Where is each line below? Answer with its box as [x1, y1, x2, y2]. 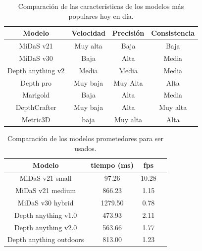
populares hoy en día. [68, 10, 134, 21]
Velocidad [71, 28, 105, 38]
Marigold [22, 90, 50, 100]
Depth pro [20, 77, 52, 88]
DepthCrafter [15, 102, 56, 112]
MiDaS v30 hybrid [17, 197, 74, 207]
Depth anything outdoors [7, 234, 84, 245]
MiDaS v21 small [19, 173, 72, 183]
